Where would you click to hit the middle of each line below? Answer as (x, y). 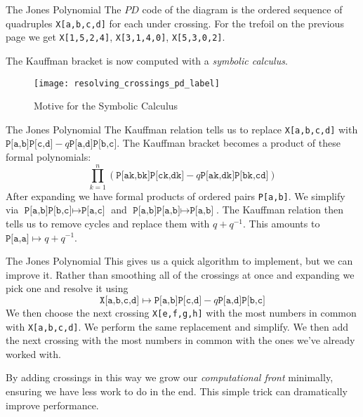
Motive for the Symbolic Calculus (106, 106)
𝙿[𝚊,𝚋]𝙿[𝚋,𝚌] (48, 211)
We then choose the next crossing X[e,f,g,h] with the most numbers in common (181, 312)
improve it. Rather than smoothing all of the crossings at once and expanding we (180, 274)
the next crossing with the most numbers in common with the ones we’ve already (180, 340)
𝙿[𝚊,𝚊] (18, 238)
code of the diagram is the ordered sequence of (242, 9)
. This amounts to (281, 223)
